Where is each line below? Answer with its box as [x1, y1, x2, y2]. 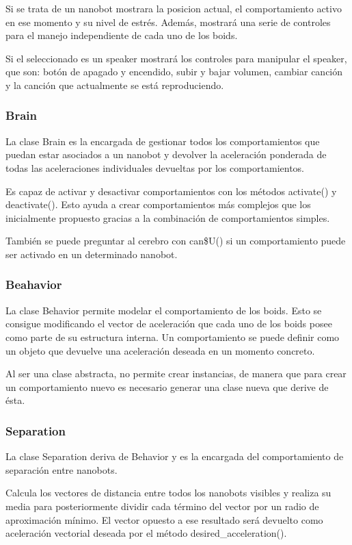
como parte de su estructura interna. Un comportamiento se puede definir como [5, 329, 340, 344]
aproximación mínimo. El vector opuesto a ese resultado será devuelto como [5, 512, 323, 527]
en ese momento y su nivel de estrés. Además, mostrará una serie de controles [5, 14, 331, 29]
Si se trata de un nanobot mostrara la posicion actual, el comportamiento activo [5, 1, 342, 15]
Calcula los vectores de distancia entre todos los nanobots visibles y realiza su [5, 485, 331, 500]
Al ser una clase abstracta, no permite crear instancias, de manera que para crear [5, 366, 347, 381]
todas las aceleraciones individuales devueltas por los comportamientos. [5, 160, 304, 175]
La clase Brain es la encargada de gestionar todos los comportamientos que [5, 134, 320, 148]
